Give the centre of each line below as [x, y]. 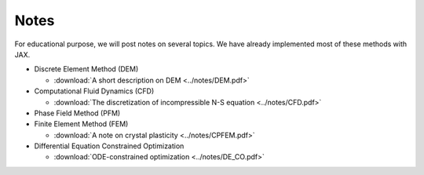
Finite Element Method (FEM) [81, 124]
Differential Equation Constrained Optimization [109, 146]
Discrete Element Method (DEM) [86, 69]
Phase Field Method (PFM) [77, 113]
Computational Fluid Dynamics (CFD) [94, 91]
